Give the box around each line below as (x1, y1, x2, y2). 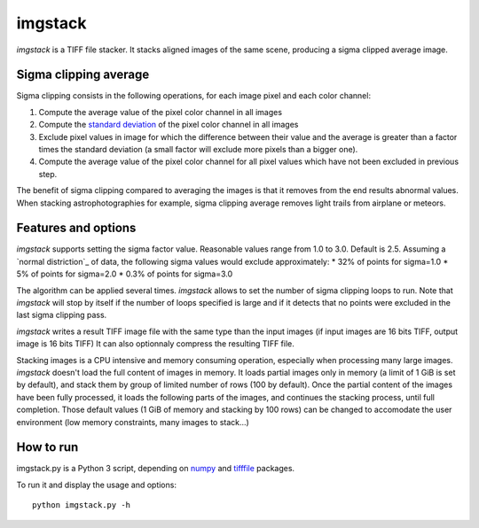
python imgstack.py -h (32, 501, 131, 510)
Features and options (16, 221, 137, 236)
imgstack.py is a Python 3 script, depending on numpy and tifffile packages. (16, 463, 295, 474)
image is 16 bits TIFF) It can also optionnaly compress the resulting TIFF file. (16, 338, 294, 349)
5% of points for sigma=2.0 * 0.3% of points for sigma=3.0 (16, 268, 233, 279)
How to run (16, 439, 79, 455)
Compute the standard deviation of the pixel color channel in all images (38, 120, 299, 130)
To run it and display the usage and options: (16, 479, 177, 490)
